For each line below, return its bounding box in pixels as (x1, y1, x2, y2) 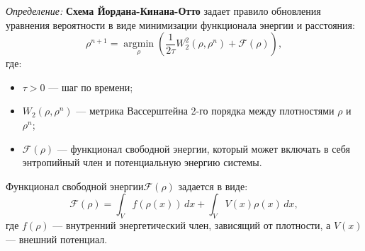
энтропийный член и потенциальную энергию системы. (22, 155, 262, 170)
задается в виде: (178, 178, 248, 193)
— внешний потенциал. (6, 231, 108, 246)
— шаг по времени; (48, 79, 133, 94)
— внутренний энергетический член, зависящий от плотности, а (52, 218, 331, 233)
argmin (123, 39, 155, 49)
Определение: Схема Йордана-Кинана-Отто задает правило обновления (6, 4, 321, 18)
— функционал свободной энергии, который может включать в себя (57, 141, 351, 156)
